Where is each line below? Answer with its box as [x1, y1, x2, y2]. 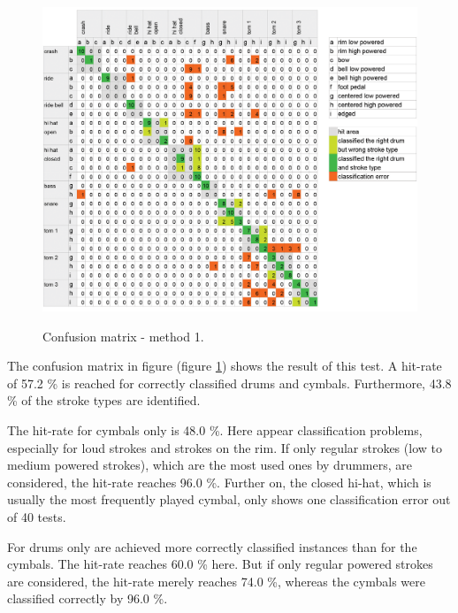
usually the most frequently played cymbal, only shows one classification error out [7, 490, 451, 509]
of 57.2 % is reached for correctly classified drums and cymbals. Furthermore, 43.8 [7, 373, 452, 392]
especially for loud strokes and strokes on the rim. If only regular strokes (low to [7, 438, 442, 456]
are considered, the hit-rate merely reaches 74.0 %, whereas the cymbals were [7, 571, 425, 590]
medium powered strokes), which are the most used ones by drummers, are [7, 456, 412, 474]
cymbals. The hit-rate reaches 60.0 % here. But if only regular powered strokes [7, 555, 433, 573]
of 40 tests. [7, 508, 66, 526]
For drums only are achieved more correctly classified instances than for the [7, 537, 417, 556]
